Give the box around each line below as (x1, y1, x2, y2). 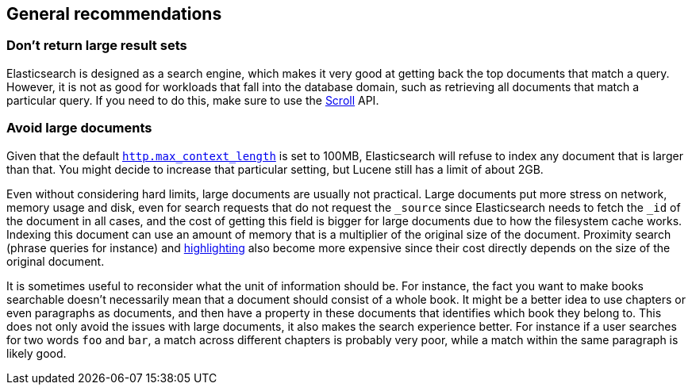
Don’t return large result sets (6, 37, 187, 54)
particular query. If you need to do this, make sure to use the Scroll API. (6, 93, 379, 107)
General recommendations (6, 4, 222, 24)
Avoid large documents (6, 120, 152, 136)
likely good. (6, 346, 67, 360)
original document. (6, 254, 105, 268)
